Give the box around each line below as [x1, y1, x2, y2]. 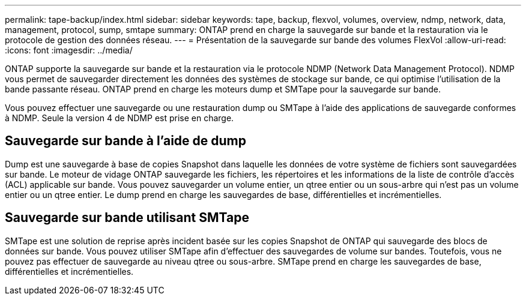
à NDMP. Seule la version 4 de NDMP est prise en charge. [5, 113, 234, 123]
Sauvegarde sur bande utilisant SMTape [5, 210, 250, 226]
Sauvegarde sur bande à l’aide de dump [5, 133, 246, 149]
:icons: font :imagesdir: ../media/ [5, 45, 133, 55]
